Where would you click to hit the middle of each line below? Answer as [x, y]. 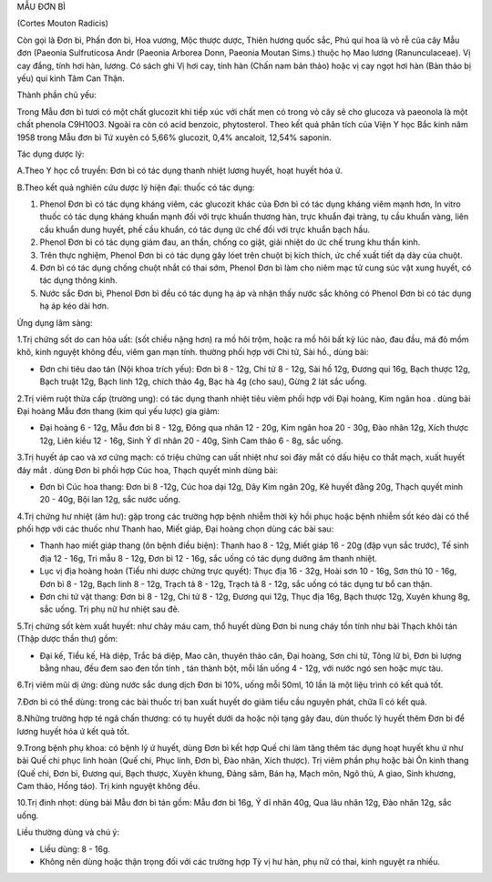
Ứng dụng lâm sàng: [55, 322]
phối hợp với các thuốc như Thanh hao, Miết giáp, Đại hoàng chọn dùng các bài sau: [175, 529]
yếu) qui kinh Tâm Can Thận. [71, 78]
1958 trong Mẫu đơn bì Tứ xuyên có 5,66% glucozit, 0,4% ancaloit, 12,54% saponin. [174, 137]
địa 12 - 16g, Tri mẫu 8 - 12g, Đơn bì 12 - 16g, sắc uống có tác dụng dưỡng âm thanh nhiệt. [209, 558]
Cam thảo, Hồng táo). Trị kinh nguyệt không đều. [108, 786]
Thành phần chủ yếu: [57, 95]
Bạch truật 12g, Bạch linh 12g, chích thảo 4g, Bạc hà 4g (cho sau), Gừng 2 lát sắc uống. [204, 381]
